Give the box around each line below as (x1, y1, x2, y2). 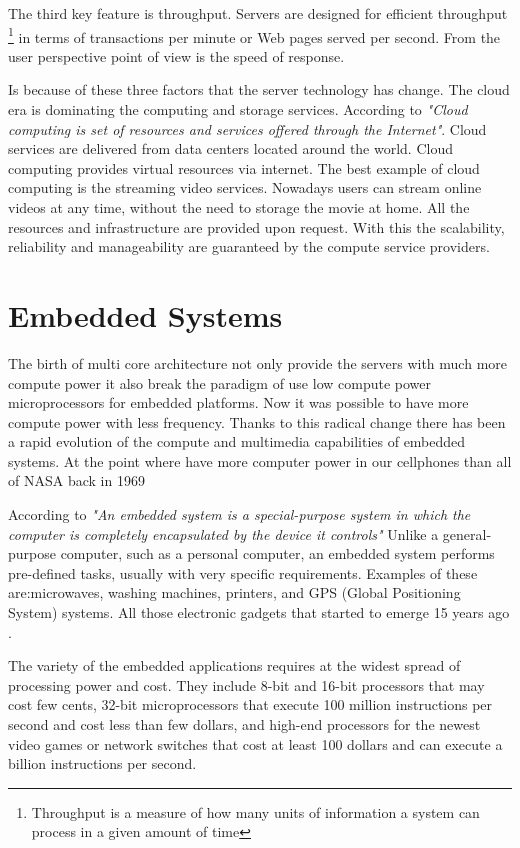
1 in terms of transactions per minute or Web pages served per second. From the (8, 23, 501, 47)
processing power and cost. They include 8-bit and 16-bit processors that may (8, 674, 485, 695)
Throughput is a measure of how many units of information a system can (31, 801, 480, 822)
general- (442, 523, 492, 544)
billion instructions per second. (8, 753, 197, 774)
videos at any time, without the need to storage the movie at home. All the (8, 197, 470, 217)
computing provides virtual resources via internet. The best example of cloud (8, 157, 480, 178)
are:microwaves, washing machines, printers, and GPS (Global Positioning (8, 582, 461, 603)
